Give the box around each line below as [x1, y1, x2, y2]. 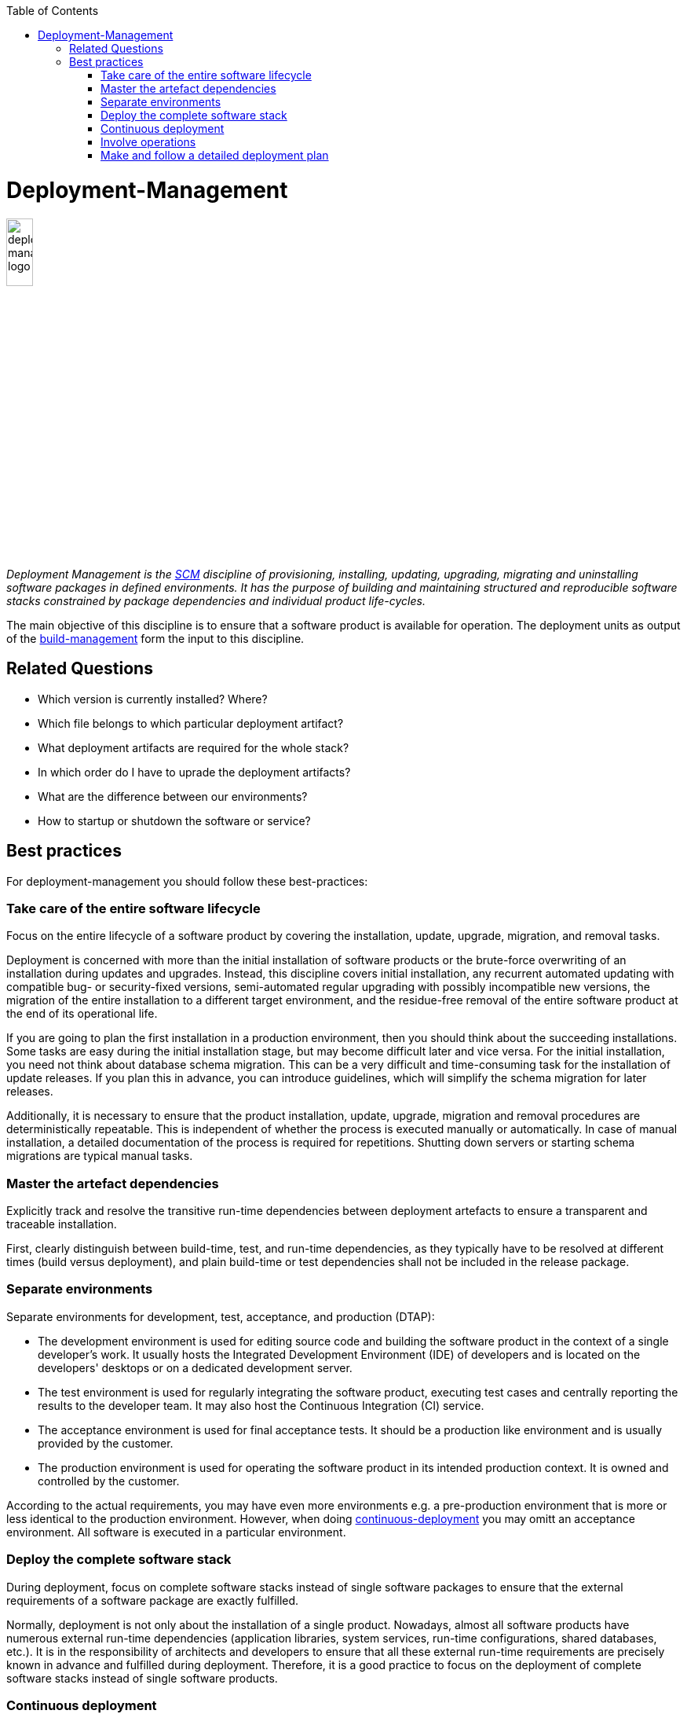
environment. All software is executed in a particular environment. [6, 1525, 346, 1539]
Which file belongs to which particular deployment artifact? [38, 716, 344, 730]
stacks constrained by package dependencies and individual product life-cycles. [6, 593, 426, 607]
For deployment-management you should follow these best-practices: [6, 874, 368, 888]
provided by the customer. [38, 1436, 174, 1450]
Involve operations [100, 135, 196, 149]
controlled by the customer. [38, 1474, 180, 1488]
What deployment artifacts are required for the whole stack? [38, 740, 349, 754]
